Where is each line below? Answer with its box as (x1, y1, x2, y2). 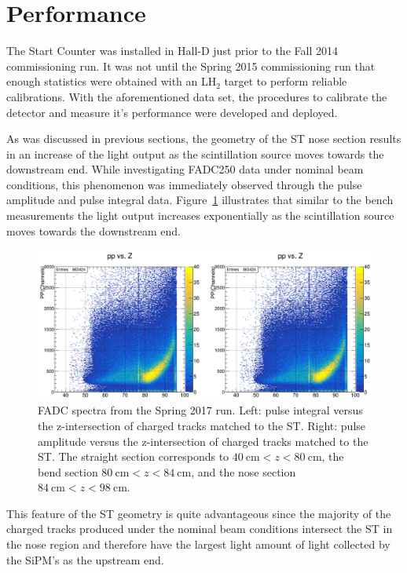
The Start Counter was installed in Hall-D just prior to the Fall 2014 (6, 42, 338, 59)
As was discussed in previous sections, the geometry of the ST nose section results (6, 130, 401, 147)
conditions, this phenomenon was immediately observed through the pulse (6, 176, 362, 192)
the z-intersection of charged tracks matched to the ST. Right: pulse (38, 417, 366, 433)
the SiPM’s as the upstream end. (6, 551, 164, 568)
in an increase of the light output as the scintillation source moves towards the (6, 145, 384, 162)
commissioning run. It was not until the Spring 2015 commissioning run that (6, 57, 376, 74)
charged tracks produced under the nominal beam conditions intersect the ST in (6, 520, 393, 537)
